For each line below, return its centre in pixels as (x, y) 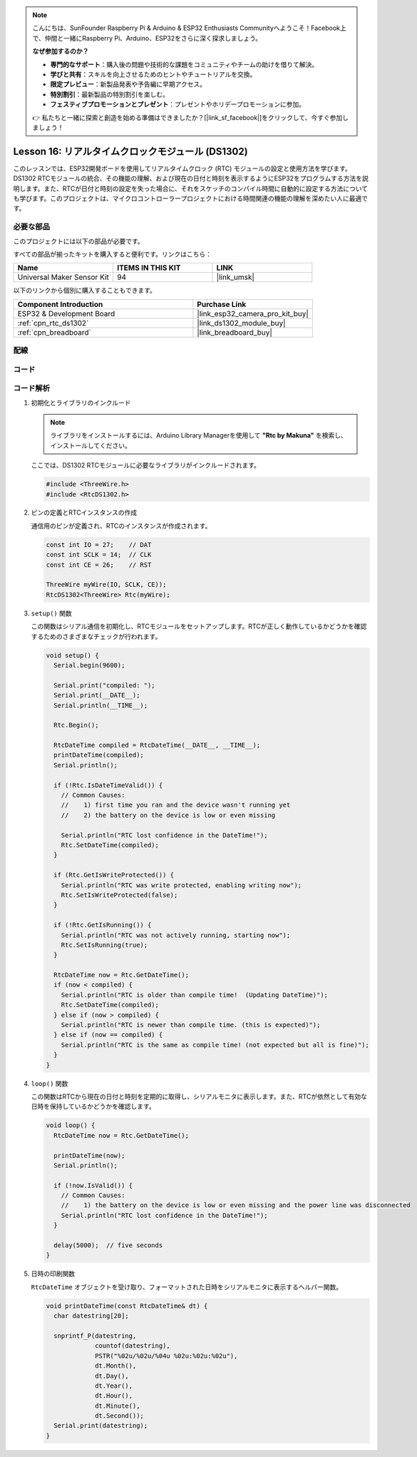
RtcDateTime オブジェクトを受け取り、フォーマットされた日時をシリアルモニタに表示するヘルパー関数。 (186, 1287)
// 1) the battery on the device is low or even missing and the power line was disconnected (236, 1205)
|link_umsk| (235, 277)
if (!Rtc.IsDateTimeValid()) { (108, 785)
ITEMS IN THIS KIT (149, 268)
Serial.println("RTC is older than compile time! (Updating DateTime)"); (194, 995)
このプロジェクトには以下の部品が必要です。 (78, 241)
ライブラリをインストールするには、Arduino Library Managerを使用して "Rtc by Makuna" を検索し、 (199, 435)
